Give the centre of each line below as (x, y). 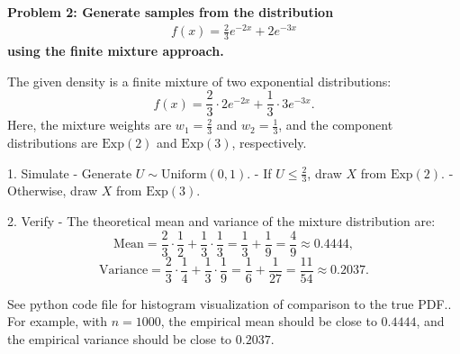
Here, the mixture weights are (90, 125)
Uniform (184, 174)
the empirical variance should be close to (120, 338)
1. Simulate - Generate (70, 172)
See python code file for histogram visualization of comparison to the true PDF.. (230, 303)
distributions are (53, 143)
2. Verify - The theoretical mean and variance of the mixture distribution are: (221, 221)
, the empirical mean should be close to (269, 321)
